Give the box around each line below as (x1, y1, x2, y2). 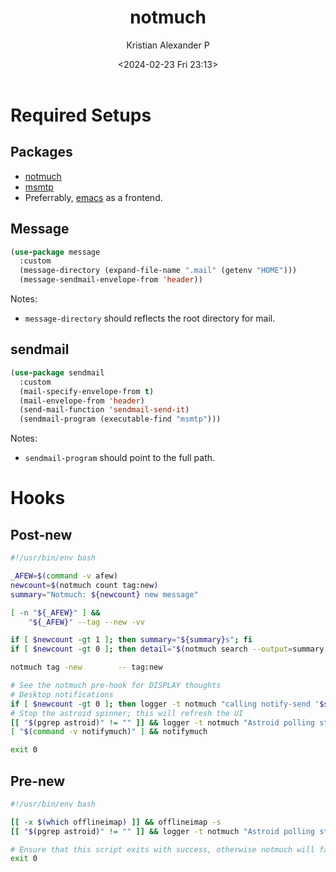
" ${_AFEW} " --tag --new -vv (28, 617, 145, 627)
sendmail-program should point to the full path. (24, 452, 216, 464)
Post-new (10, 526, 73, 543)
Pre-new (10, 772, 66, 790)
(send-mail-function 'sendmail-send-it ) (19, 405, 190, 415)
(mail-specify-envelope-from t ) (19, 386, 155, 396)
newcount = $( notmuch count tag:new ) (10, 580, 159, 590)
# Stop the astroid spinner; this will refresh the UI (10, 708, 244, 718)
